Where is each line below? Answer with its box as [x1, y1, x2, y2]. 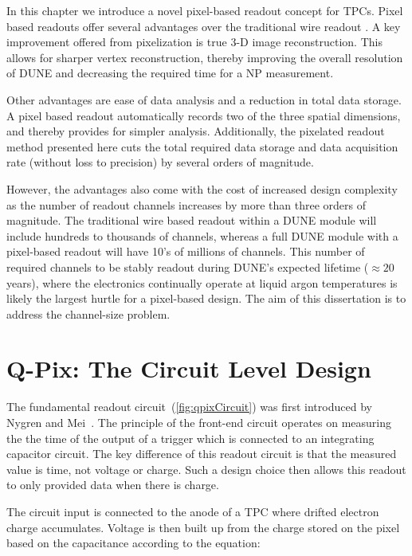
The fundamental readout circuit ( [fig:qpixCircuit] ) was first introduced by [6, 398, 372, 415]
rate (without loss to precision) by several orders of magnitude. [6, 154, 314, 170]
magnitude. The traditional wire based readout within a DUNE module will [6, 212, 377, 229]
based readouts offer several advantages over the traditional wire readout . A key [6, 18, 401, 34]
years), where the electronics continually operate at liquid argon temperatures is [6, 274, 398, 291]
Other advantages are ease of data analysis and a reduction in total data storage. [6, 91, 402, 108]
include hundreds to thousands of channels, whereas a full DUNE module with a [6, 227, 398, 244]
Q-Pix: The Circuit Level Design [6, 352, 371, 385]
